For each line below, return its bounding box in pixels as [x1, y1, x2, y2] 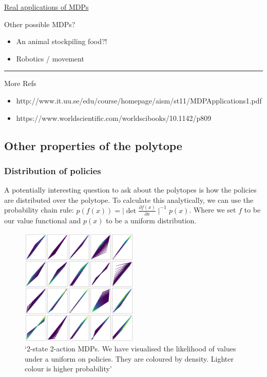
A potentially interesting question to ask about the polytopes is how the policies [4, 184, 257, 195]
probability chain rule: [4, 204, 74, 215]
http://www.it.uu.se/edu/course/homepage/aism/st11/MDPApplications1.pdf [16, 95, 262, 106]
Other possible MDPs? [4, 18, 75, 29]
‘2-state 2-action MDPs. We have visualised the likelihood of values [25, 343, 236, 354]
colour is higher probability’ [25, 363, 112, 374]
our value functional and [4, 215, 81, 226]
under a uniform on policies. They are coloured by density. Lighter [25, 353, 234, 364]
